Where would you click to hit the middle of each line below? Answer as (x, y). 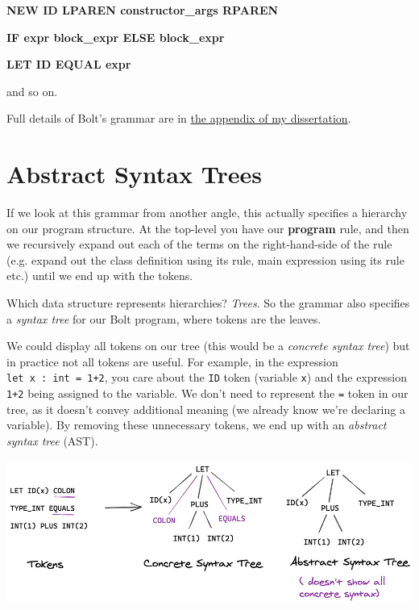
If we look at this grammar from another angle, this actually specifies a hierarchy (207, 213)
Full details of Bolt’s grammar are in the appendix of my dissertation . (179, 118)
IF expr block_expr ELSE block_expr (116, 37)
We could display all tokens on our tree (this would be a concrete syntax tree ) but (208, 346)
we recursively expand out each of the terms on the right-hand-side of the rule (199, 244)
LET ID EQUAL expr (69, 64)
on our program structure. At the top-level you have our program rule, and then (208, 228)
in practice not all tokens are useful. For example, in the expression (172, 361)
